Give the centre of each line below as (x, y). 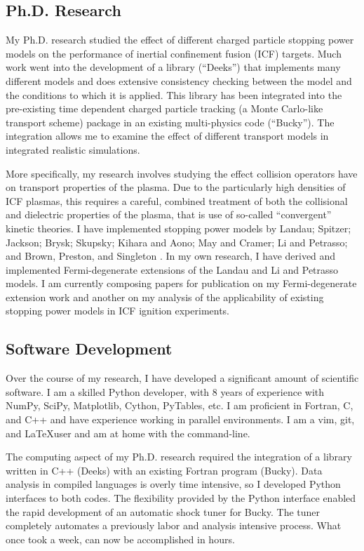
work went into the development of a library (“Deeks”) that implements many (173, 67)
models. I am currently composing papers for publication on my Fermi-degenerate (181, 283)
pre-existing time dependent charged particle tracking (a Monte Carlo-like (164, 108)
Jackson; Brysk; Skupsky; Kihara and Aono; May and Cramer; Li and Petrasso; (177, 242)
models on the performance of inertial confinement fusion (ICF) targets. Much (174, 53)
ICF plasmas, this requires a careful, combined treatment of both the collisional (177, 200)
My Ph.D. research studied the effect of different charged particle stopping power (180, 40)
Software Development (89, 348)
